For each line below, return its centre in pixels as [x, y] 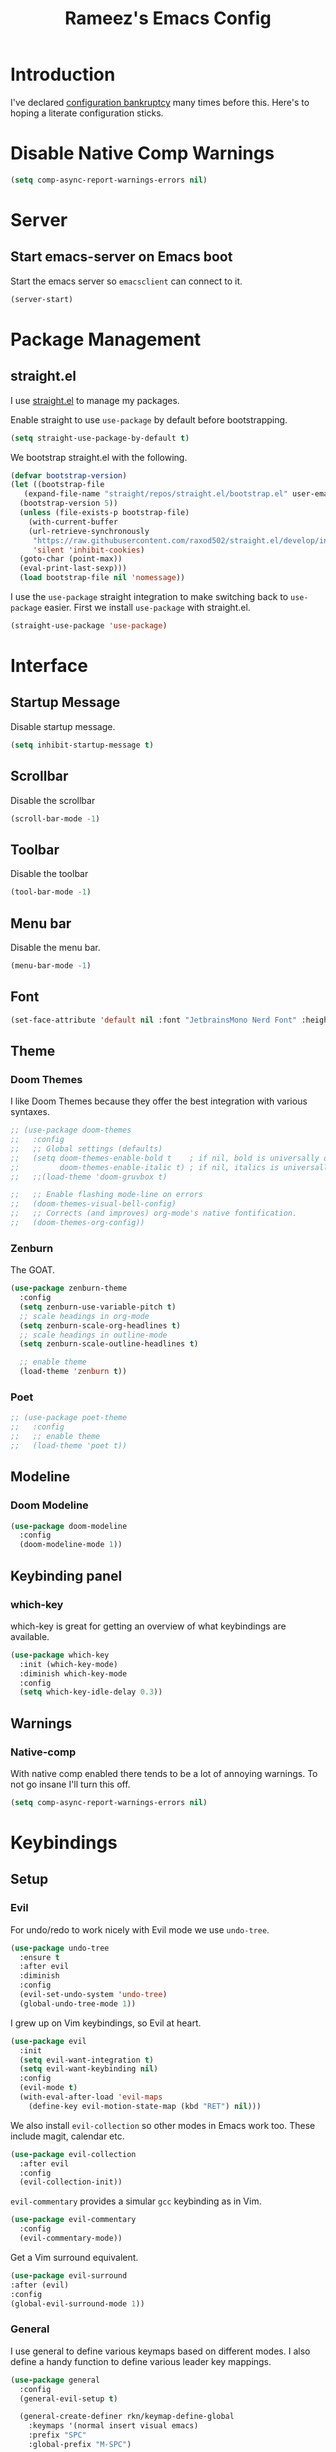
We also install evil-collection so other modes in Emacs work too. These [163, 2125]
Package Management [106, 339]
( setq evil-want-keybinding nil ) [89, 2069]
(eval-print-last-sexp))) [73, 568]
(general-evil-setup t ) [68, 2398]
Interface [49, 666]
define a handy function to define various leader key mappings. [141, 2361]
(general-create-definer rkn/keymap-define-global [127, 2417]
